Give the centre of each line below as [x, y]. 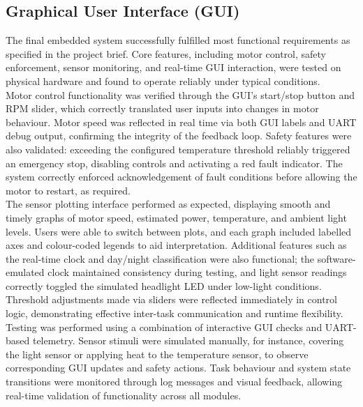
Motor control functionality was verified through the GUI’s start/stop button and [180, 94]
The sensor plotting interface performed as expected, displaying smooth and [168, 204]
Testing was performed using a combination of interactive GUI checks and [164, 327]
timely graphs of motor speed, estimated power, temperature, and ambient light [176, 217]
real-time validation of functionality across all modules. [124, 395]
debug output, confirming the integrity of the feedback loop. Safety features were [179, 136]
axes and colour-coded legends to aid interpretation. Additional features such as [176, 245]
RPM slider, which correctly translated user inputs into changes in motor [162, 108]
